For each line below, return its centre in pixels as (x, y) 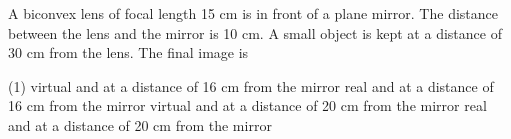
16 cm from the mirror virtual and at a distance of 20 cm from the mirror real (247, 105)
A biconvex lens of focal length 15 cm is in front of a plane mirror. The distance (253, 13)
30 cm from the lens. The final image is (128, 52)
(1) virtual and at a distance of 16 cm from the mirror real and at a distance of (251, 85)
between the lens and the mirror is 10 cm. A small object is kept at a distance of (255, 32)
